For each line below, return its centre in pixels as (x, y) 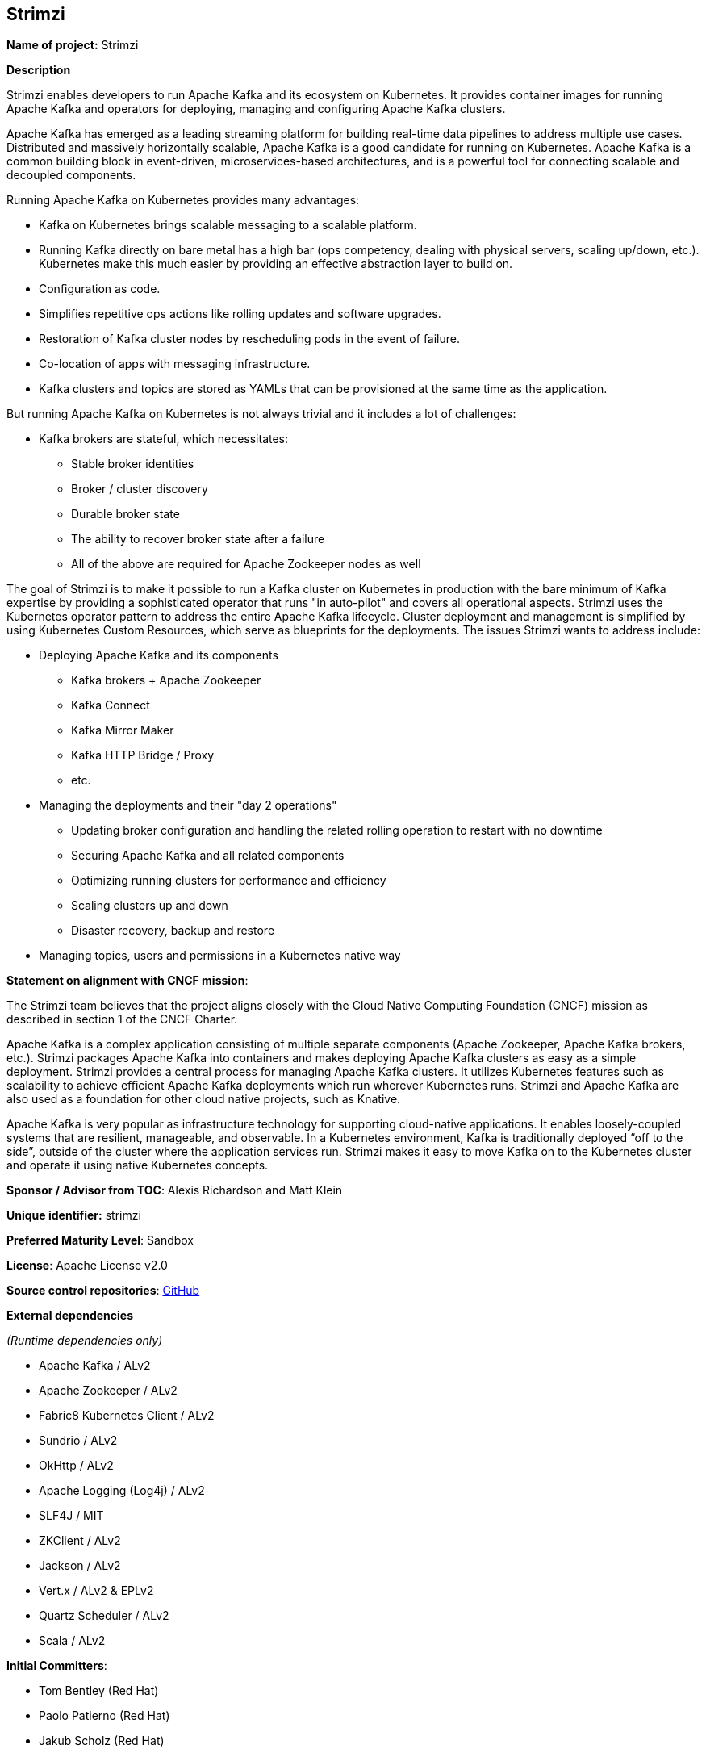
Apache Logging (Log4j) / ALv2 (122, 1491)
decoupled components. (71, 175)
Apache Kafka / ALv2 (95, 1366)
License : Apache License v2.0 (87, 1266)
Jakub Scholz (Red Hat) (102, 1741)
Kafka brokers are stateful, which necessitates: (164, 439)
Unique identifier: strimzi (74, 1215)
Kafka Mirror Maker (123, 730)
